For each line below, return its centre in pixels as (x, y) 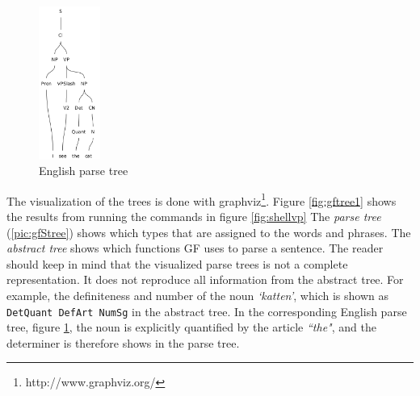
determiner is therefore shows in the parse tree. (123, 342)
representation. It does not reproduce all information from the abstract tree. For (205, 279)
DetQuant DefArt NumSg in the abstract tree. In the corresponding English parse (207, 311)
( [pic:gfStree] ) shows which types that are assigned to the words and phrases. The (209, 232)
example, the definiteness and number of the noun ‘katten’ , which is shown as (197, 295)
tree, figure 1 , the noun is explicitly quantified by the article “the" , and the (191, 327)
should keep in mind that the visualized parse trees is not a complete (177, 263)
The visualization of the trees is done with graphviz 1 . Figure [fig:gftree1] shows (202, 199)
